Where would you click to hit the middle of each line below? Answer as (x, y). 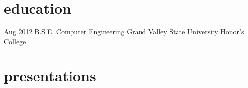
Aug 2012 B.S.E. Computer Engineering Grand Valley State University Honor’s (124, 32)
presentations (50, 75)
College (15, 41)
